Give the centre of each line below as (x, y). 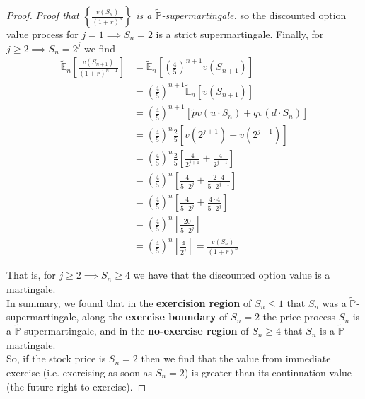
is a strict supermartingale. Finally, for (240, 34)
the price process (299, 317)
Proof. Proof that (43, 15)
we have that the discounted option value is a (232, 275)
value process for (42, 34)
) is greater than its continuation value (268, 372)
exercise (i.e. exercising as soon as (80, 372)
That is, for (31, 275)
